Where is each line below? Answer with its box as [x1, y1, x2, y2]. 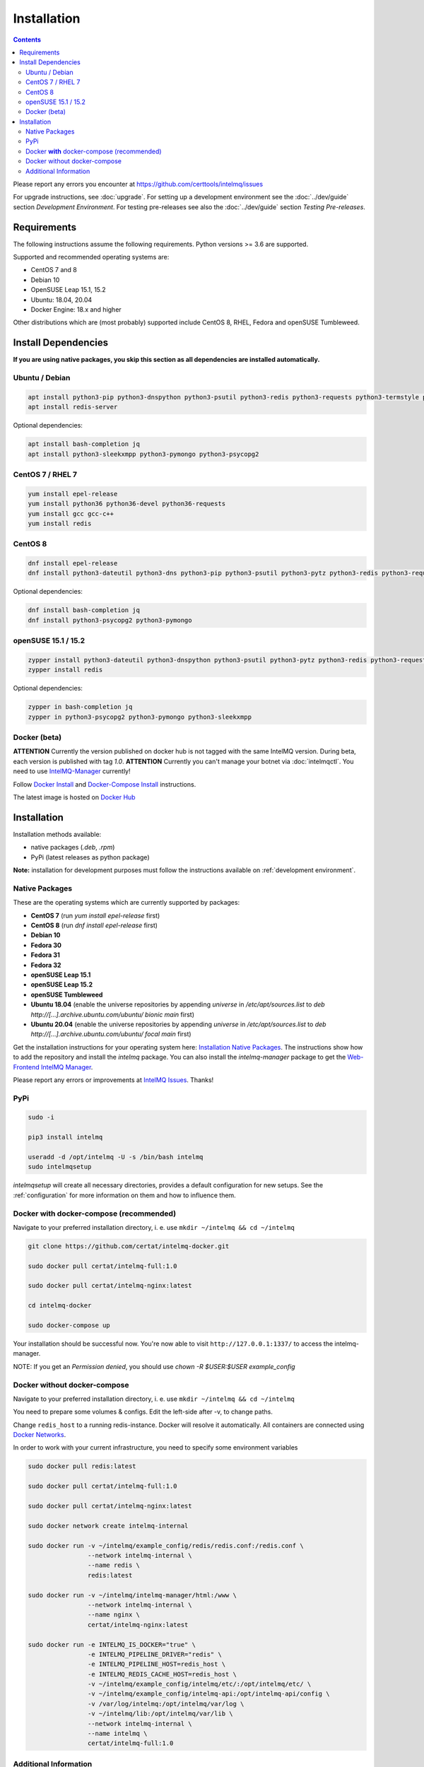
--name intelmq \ [87, 1730, 148, 1738]
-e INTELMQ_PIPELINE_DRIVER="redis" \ [87, 1650, 222, 1658]
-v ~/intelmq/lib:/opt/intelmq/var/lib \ [87, 1710, 233, 1718]
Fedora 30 [30, 941, 61, 949]
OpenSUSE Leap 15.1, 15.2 [30, 286, 106, 294]
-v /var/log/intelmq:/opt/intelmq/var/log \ [87, 1700, 245, 1708]
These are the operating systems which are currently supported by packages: [13, 898, 240, 907]
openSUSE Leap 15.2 [30, 980, 93, 989]
